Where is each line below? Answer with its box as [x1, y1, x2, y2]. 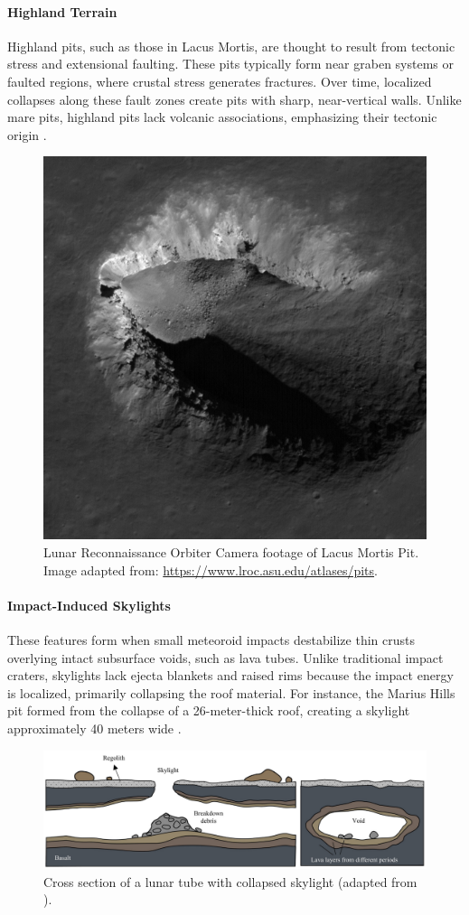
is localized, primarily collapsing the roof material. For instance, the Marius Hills [7, 683, 455, 702]
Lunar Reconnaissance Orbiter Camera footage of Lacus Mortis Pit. [43, 542, 419, 561]
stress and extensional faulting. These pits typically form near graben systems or [7, 54, 454, 73]
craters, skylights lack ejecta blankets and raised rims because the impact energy [7, 666, 454, 685]
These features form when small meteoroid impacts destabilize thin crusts [7, 630, 415, 649]
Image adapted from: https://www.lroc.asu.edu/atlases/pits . [43, 560, 378, 579]
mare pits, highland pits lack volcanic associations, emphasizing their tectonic [7, 107, 437, 126]
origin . [7, 125, 47, 144]
